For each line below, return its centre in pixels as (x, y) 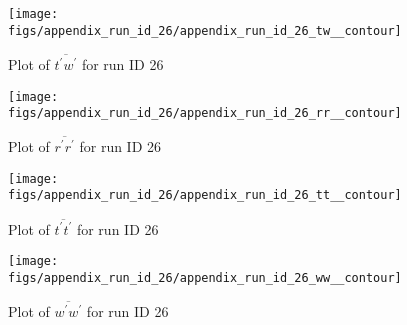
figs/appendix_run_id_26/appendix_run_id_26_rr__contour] (205, 113)
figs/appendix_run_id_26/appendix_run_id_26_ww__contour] (205, 278)
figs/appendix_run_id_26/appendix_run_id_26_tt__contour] (205, 195)
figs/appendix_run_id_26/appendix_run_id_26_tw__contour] (205, 30)
